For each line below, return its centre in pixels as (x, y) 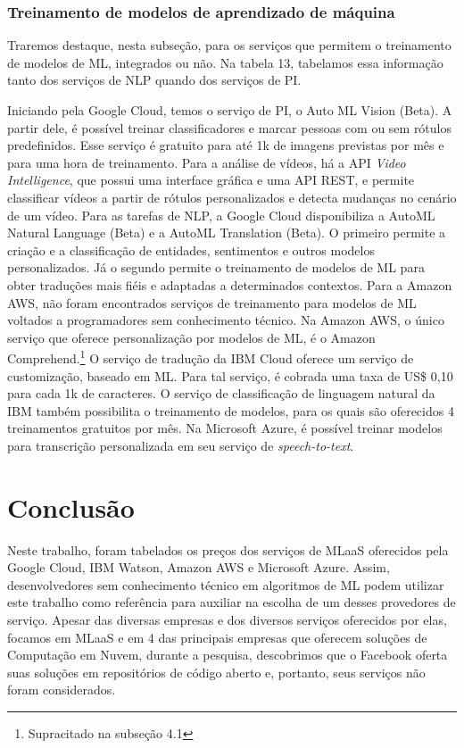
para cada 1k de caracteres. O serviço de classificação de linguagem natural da (221, 393)
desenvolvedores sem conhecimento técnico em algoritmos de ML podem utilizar (226, 584)
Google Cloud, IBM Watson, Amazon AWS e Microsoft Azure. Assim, (199, 567)
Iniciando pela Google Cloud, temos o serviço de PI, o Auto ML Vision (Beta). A (230, 110)
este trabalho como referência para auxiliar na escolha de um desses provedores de (232, 602)
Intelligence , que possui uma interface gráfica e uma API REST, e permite (211, 180)
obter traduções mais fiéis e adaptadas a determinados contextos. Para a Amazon (230, 284)
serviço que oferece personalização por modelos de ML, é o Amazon (191, 337)
